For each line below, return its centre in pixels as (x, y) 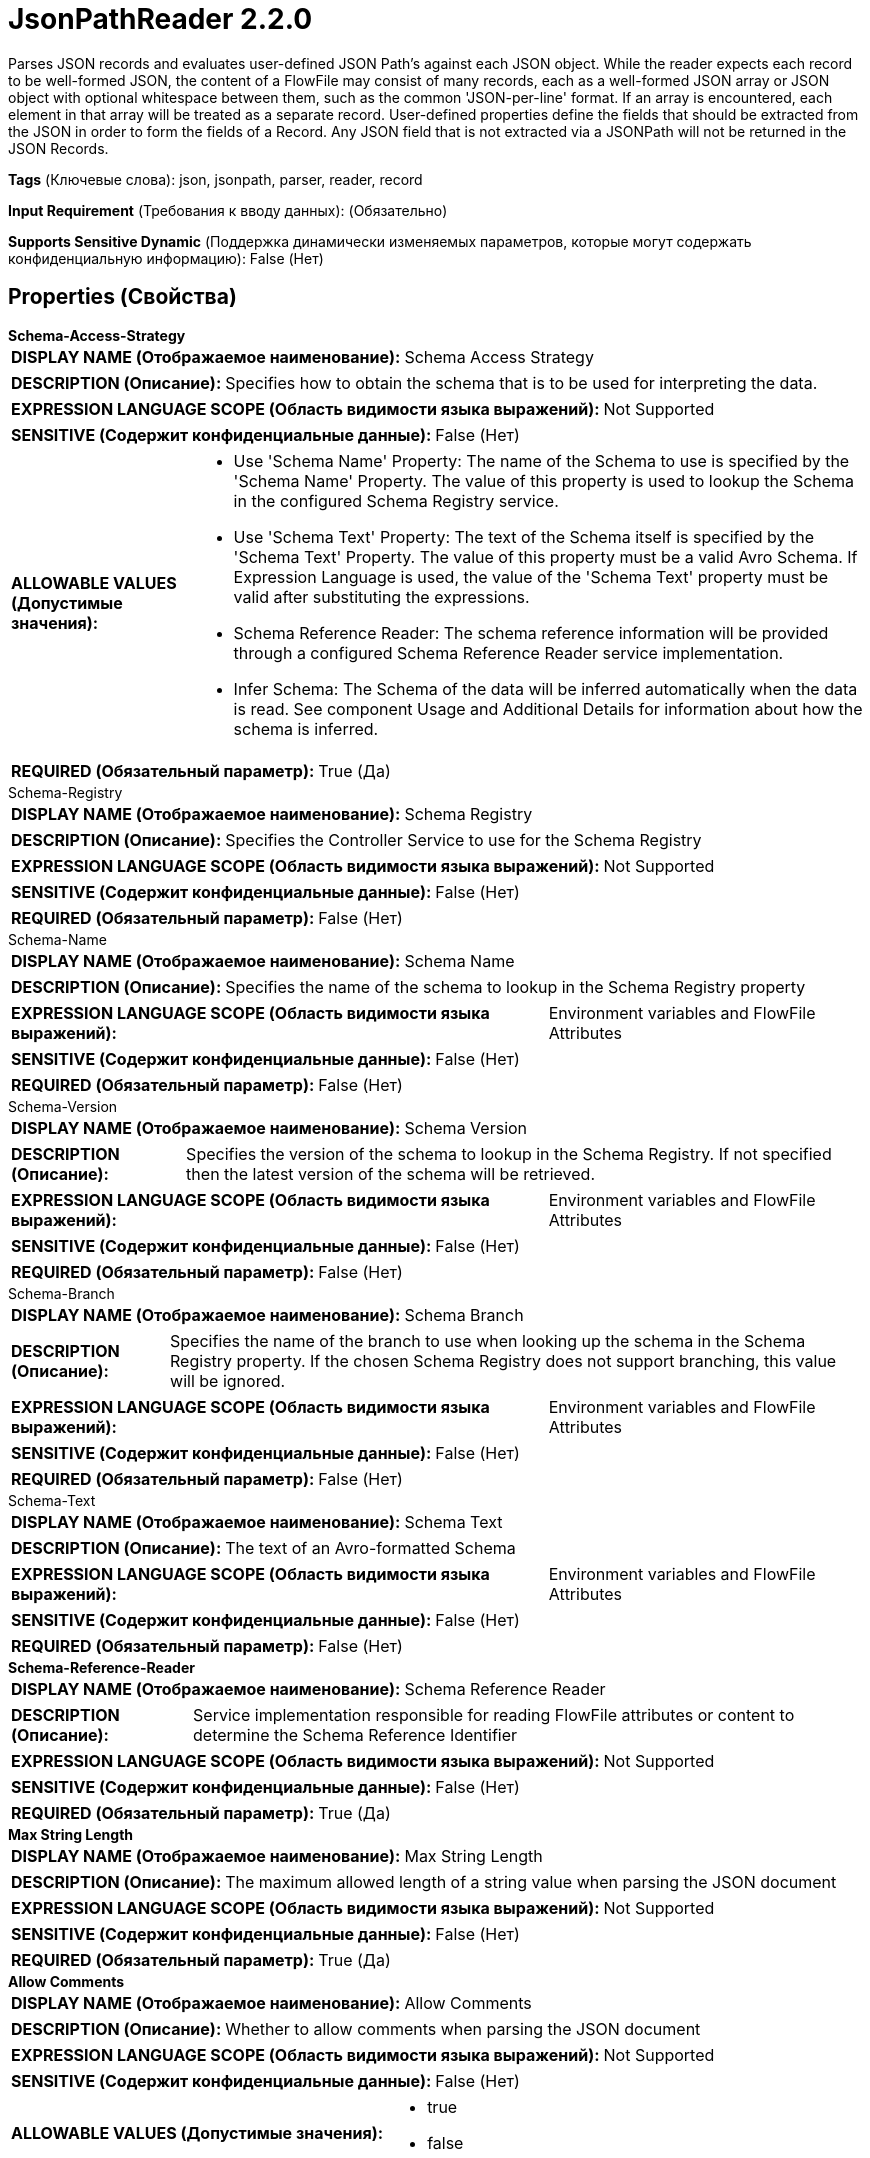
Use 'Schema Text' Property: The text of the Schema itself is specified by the (524, 536)
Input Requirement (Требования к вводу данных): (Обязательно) (228, 210)
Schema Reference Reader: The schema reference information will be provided (531, 632)
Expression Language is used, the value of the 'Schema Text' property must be (531, 576)
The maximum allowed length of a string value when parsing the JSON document (531, 1881)
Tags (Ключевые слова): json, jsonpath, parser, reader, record (215, 179)
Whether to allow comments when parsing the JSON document (463, 2028)
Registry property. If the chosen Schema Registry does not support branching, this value (503, 1360)
